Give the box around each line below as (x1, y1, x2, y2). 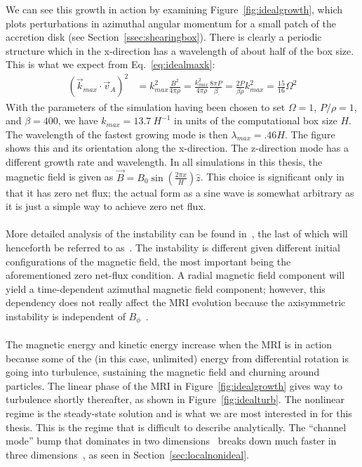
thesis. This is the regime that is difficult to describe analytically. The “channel (6, 419, 347, 434)
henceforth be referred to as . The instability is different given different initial (6, 240, 340, 255)
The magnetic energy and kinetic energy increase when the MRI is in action (6, 337, 333, 352)
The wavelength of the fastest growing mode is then (6, 126, 228, 141)
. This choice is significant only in (200, 169, 344, 184)
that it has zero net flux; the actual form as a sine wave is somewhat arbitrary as (6, 185, 354, 199)
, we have (58, 113, 98, 128)
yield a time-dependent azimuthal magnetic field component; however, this (6, 281, 326, 296)
